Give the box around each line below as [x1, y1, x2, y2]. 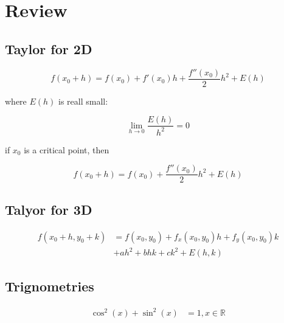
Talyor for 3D [5, 200, 92, 218]
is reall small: [58, 94, 108, 107]
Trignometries [5, 277, 94, 296]
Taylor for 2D [5, 39, 92, 58]
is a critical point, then [24, 143, 109, 156]
